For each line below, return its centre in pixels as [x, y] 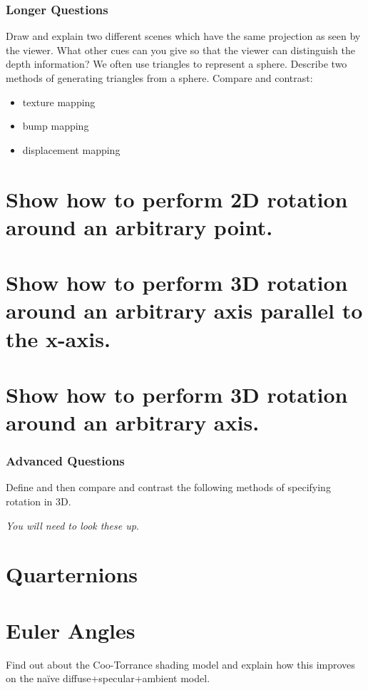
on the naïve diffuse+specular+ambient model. [108, 678]
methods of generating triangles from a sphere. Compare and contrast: [159, 78]
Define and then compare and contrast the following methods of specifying [168, 487]
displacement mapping [71, 149]
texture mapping [59, 102]
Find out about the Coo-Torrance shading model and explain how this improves [180, 664]
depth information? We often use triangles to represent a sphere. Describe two [177, 64]
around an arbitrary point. [139, 226]
